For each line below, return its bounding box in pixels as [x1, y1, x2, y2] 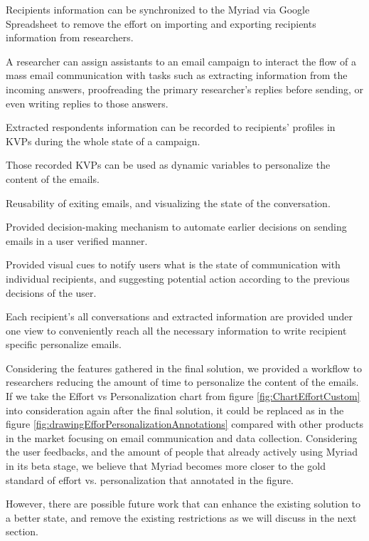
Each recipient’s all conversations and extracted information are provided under [6, 309, 353, 324]
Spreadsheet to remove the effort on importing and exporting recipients [6, 16, 316, 31]
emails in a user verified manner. [6, 233, 148, 248]
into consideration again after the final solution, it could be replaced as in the [6, 402, 344, 417]
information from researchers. [6, 30, 134, 45]
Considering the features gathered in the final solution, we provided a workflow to [6, 360, 362, 375]
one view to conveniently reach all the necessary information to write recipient [6, 322, 347, 337]
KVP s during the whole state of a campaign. [6, 133, 200, 148]
